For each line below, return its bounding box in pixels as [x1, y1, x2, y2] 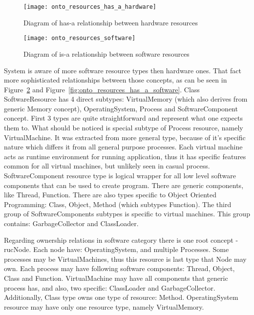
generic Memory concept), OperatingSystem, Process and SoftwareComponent [4, 103, 238, 113]
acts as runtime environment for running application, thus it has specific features [4, 151, 246, 161]
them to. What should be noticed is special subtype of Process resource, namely [4, 123, 243, 133]
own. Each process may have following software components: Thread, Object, [4, 263, 235, 273]
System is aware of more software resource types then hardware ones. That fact [4, 65, 241, 75]
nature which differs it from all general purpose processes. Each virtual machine [4, 142, 243, 152]
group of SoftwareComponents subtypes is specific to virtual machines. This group [4, 209, 250, 219]
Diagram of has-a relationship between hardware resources [23, 17, 198, 27]
